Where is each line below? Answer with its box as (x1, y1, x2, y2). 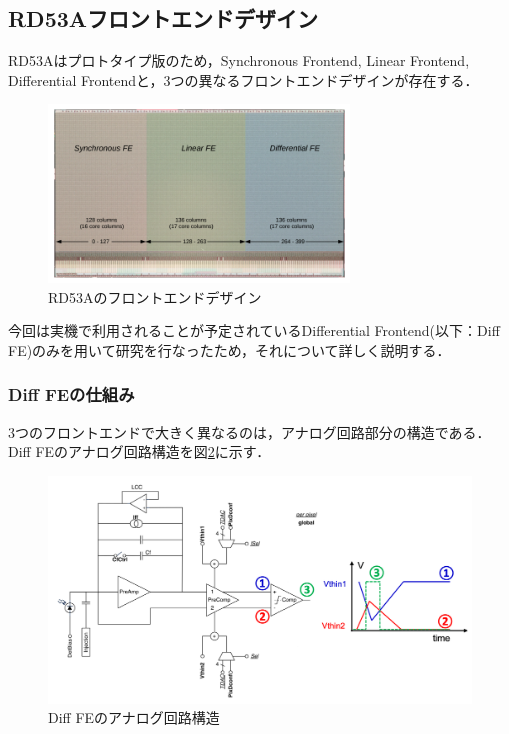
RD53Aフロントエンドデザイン (8, 3, 319, 34)
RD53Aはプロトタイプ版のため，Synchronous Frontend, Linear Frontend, (8, 50, 470, 71)
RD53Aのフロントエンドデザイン (48, 286, 262, 307)
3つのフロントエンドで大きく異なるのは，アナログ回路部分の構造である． (8, 421, 491, 442)
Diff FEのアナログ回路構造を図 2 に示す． (8, 441, 271, 462)
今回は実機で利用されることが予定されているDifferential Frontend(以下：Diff (8, 320, 500, 341)
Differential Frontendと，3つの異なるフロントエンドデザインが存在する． (8, 69, 479, 90)
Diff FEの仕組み (8, 382, 135, 407)
